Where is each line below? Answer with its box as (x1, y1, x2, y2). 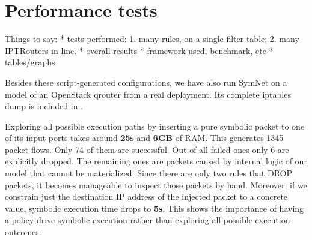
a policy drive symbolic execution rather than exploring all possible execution (5, 214, 290, 226)
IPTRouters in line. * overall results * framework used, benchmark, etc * (5, 44, 274, 56)
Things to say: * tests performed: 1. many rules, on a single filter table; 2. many (5, 32, 299, 45)
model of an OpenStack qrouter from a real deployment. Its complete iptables (5, 88, 291, 100)
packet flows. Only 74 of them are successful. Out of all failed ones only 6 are (5, 143, 289, 155)
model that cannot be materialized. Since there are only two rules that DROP (5, 167, 292, 179)
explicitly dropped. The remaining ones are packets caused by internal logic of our (5, 155, 307, 167)
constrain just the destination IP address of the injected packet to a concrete (5, 190, 288, 203)
